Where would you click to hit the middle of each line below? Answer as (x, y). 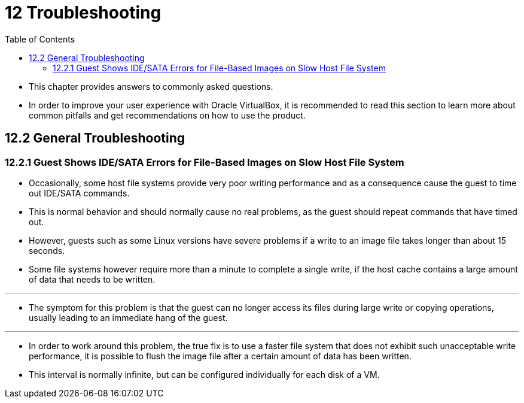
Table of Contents (40, 39)
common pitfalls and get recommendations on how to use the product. (167, 115)
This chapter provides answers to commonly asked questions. (151, 86)
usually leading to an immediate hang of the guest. (128, 317)
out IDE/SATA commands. (79, 193)
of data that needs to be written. (92, 279)
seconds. (47, 250)
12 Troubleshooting (83, 13)
